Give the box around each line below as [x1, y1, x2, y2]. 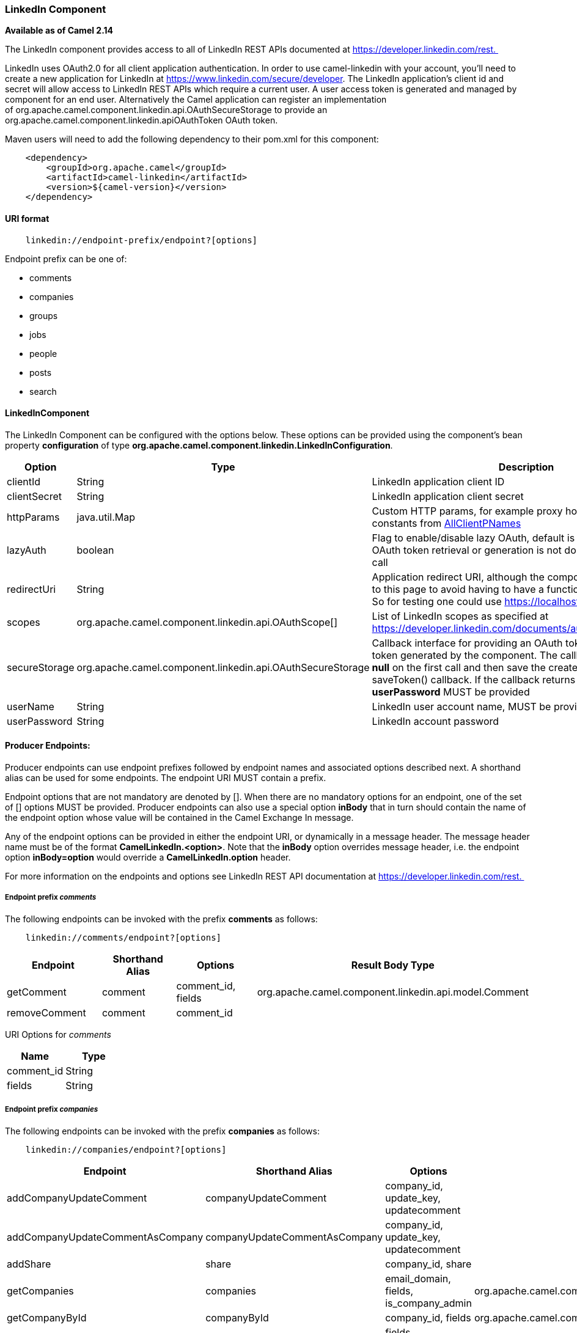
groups [29, 310, 58, 321]
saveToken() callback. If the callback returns [372, 673, 576, 686]
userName [7, 700, 54, 713]
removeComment [7, 1006, 86, 1019]
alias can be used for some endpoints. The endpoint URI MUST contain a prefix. [5, 773, 326, 784]
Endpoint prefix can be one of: [5, 253, 127, 264]
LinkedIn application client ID [372, 475, 505, 488]
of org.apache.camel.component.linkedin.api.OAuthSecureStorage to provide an [5, 105, 328, 116]
